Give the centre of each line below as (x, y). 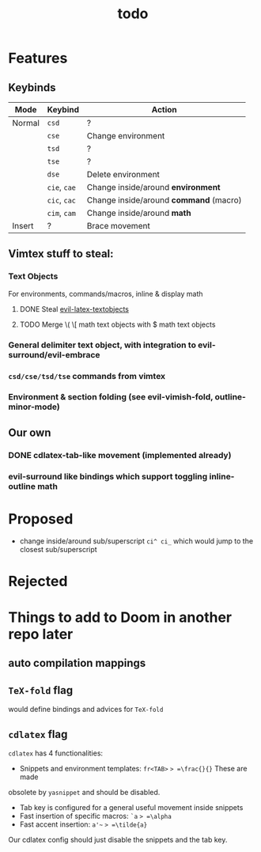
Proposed (41, 519)
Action (165, 110)
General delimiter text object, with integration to (102, 345)
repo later (41, 634)
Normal (26, 123)
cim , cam (62, 213)
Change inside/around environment (153, 187)
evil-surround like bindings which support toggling (108, 476)
